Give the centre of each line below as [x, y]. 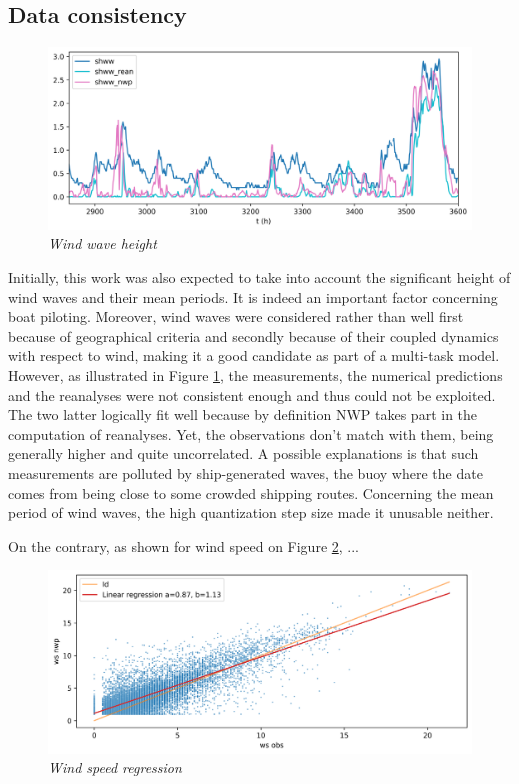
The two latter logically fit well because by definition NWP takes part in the [243, 414]
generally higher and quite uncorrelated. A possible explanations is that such [243, 453]
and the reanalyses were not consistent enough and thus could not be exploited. [252, 394]
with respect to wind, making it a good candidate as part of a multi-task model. [254, 355]
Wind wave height [102, 243]
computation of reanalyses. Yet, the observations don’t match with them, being [251, 433]
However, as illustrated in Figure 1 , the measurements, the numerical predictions [255, 374]
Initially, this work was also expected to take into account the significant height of [259, 276]
